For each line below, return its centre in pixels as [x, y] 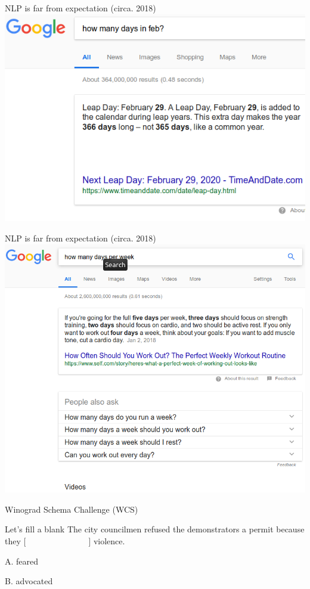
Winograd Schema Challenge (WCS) [72, 509]
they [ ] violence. [65, 540]
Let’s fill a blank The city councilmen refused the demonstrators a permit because [155, 529]
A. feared [22, 561]
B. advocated [29, 581]
